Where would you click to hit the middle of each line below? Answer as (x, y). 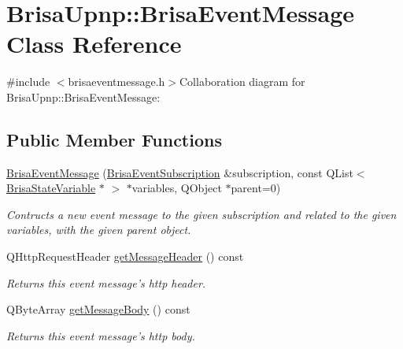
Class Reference (94, 44)
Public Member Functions (114, 139)
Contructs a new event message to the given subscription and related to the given (201, 214)
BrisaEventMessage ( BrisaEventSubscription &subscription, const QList (180, 172)
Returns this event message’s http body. (101, 335)
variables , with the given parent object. (99, 230)
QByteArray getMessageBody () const (98, 309)
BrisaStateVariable (51, 188)
